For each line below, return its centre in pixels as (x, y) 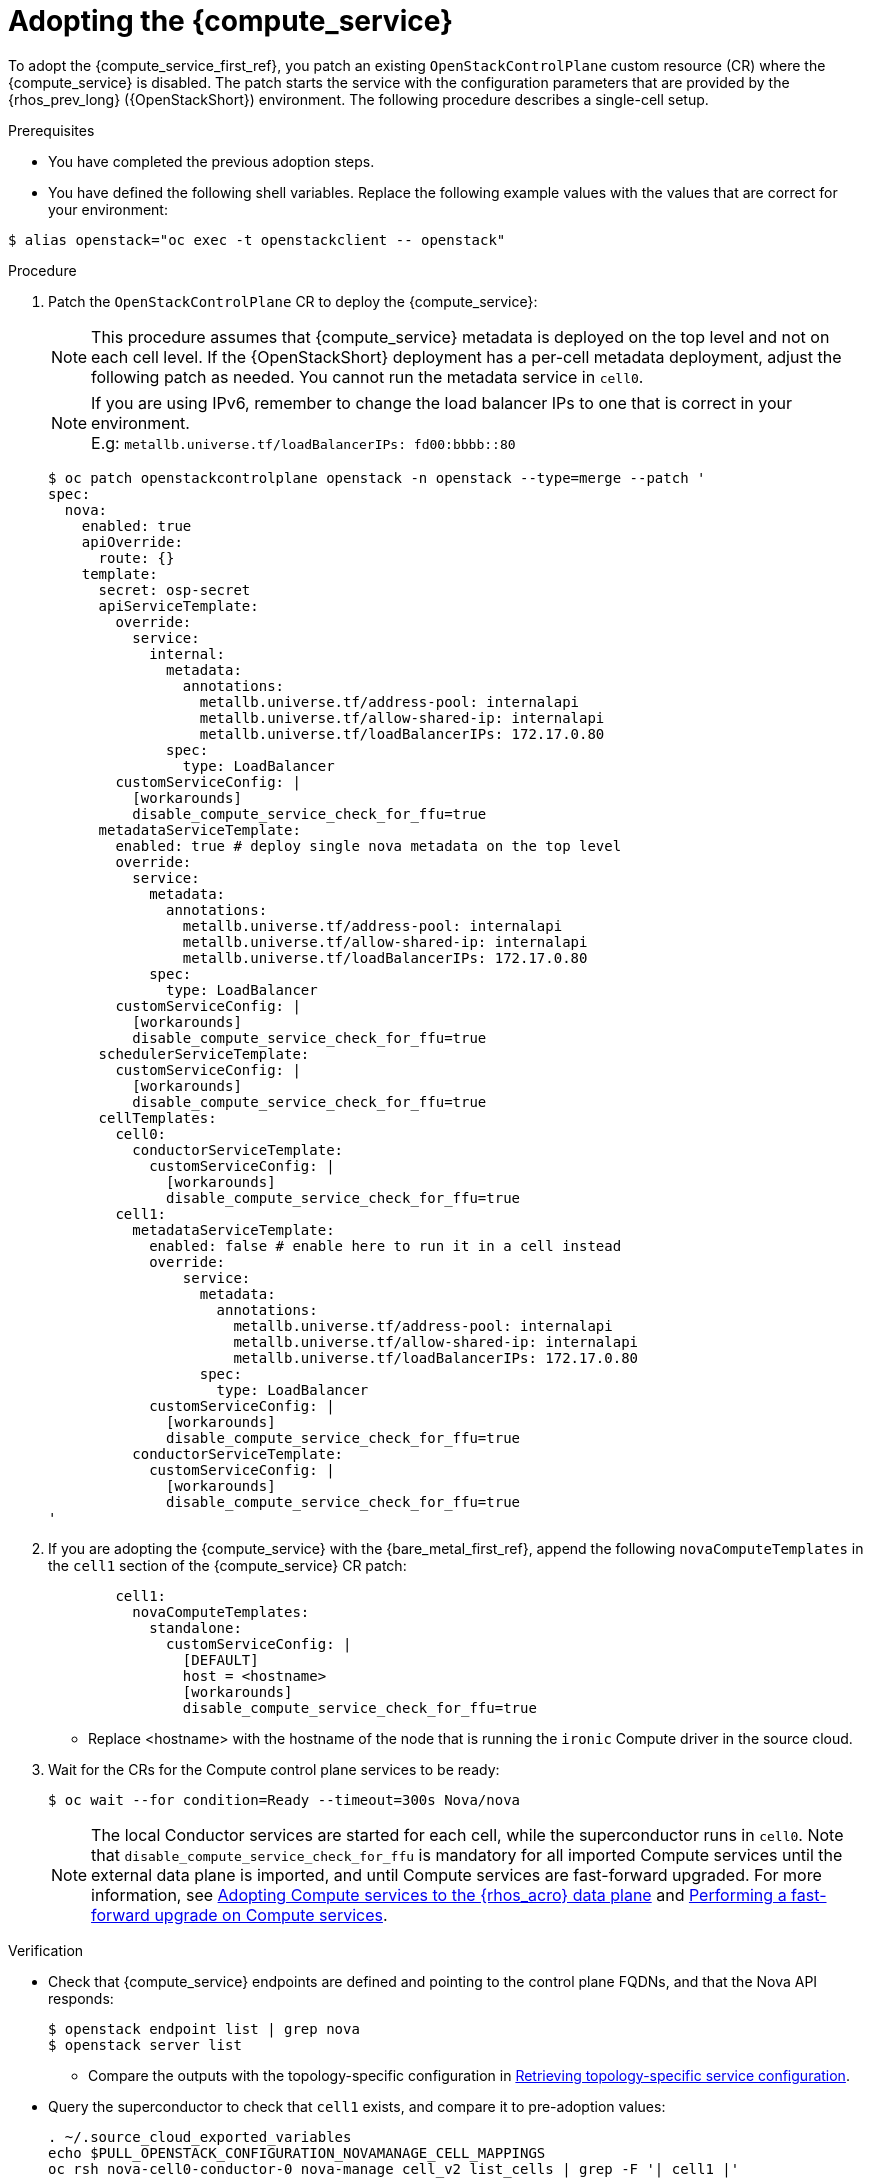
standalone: (195, 1627)
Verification (46, 1950)
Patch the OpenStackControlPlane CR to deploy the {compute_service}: (293, 301)
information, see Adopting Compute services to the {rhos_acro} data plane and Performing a (439, 1894)
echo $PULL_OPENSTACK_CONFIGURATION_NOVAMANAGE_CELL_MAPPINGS (297, 2152)
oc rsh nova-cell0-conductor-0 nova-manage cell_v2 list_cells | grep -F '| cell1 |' (394, 2168)
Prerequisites (51, 130)
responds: (81, 1998)
